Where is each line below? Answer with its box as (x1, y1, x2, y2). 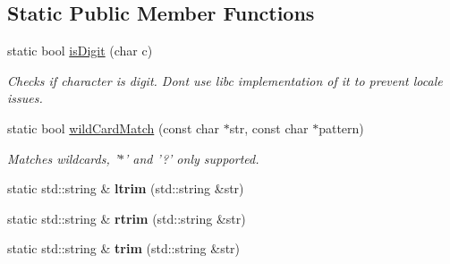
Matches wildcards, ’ (7, 149, 119, 167)
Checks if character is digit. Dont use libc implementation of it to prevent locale (7, 71, 443, 89)
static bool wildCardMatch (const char (7, 118, 220, 137)
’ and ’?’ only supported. (124, 149, 259, 167)
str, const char (229, 118, 309, 137)
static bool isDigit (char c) (7, 41, 153, 60)
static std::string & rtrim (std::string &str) (7, 209, 246, 227)
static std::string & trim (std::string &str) (7, 239, 241, 258)
